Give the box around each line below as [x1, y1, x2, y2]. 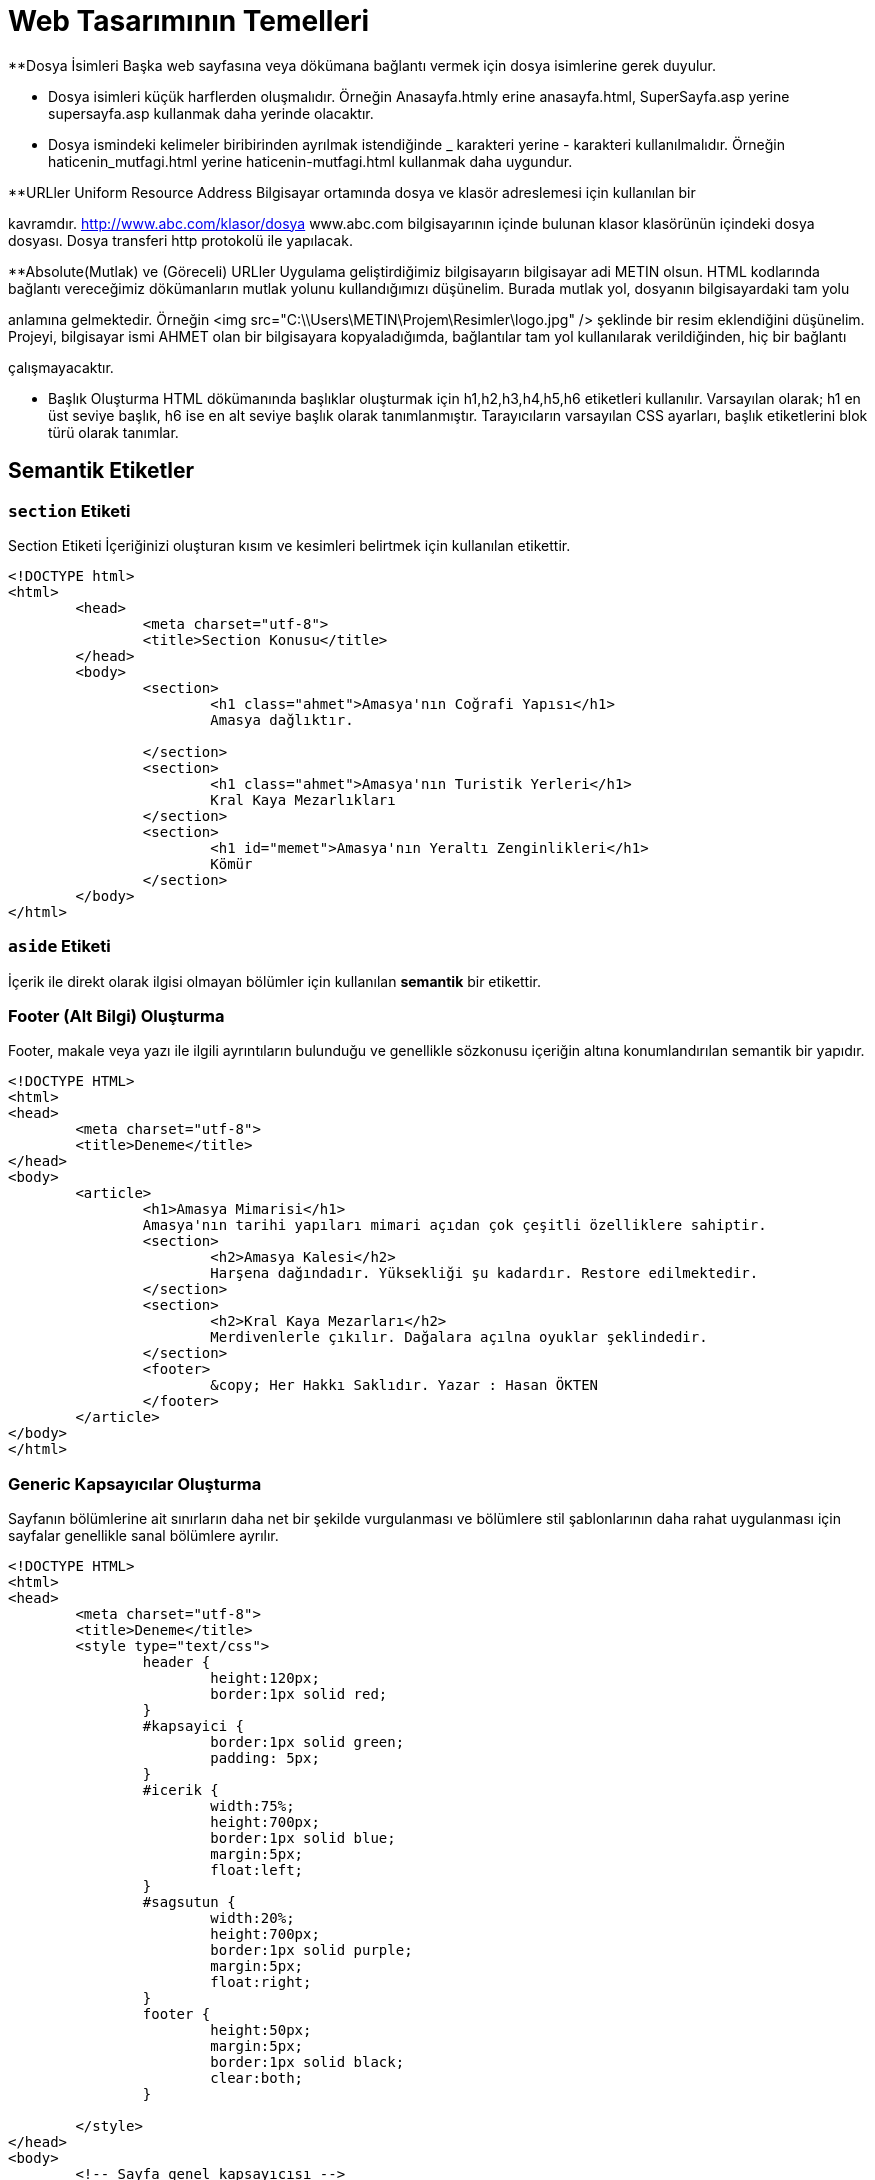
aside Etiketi [8, 936, 111, 957]
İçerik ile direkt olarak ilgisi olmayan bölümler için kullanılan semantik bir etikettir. [8, 972, 542, 990]
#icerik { [142, 1782, 219, 1799]
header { [142, 1654, 211, 1671]
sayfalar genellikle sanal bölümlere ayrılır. [8, 1527, 279, 1545]
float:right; [210, 1974, 312, 1991]
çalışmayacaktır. [8, 358, 114, 376]
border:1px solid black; [210, 2054, 405, 2071]
